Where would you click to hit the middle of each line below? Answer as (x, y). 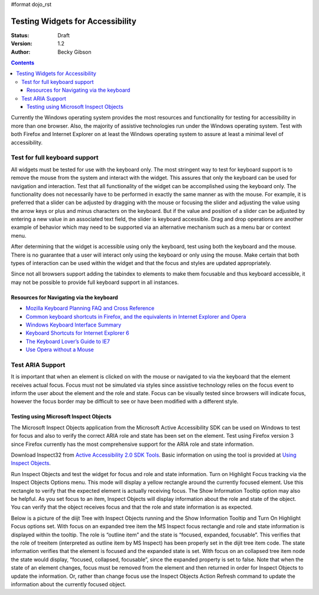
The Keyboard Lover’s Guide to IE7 (68, 341)
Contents (23, 63)
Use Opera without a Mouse (60, 350)
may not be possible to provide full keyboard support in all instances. (95, 282)
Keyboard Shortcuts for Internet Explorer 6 (77, 333)
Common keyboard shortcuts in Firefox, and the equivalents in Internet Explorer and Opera (136, 316)
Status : (20, 35)
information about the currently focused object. (69, 584)
